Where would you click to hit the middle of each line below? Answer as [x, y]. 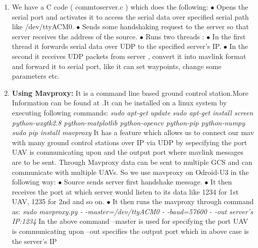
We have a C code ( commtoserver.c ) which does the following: [110, 7]
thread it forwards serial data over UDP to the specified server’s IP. [117, 46]
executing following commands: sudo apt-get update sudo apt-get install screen [133, 112]
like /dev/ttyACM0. [43, 26]
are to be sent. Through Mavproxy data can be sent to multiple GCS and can [132, 162]
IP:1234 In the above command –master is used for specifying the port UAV [130, 221]
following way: [34, 182]
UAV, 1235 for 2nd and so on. [58, 201]
